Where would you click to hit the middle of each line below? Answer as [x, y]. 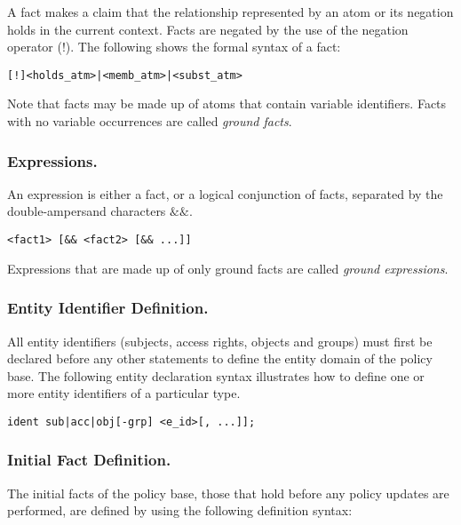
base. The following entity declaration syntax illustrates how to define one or [216, 375]
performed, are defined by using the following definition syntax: [180, 510]
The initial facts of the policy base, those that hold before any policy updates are [228, 493]
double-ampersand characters [87, 211]
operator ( [35, 47]
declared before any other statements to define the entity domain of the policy [220, 358]
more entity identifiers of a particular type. [124, 393]
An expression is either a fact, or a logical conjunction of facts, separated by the [225, 193]
